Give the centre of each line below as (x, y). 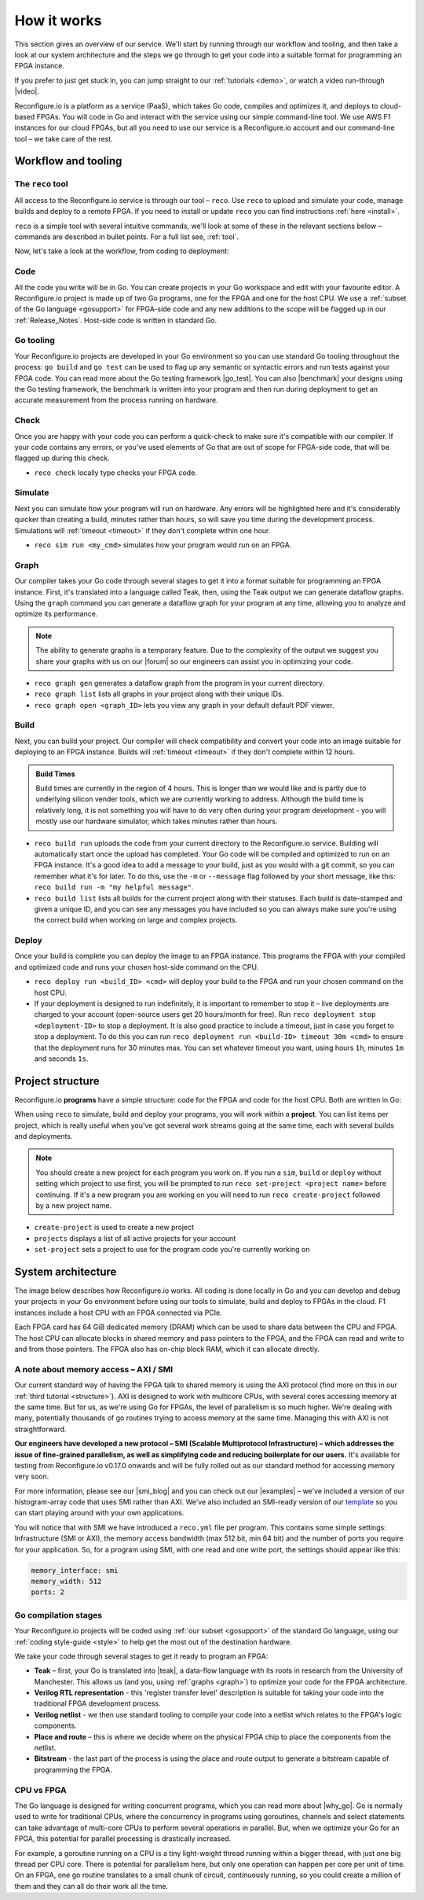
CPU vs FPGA (40, 1790)
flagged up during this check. (62, 458)
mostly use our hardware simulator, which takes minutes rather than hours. (157, 821)
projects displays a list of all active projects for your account (135, 1238)
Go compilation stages (58, 1615)
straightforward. (40, 1429)
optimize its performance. (56, 614)
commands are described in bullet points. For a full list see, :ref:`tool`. (127, 237)
